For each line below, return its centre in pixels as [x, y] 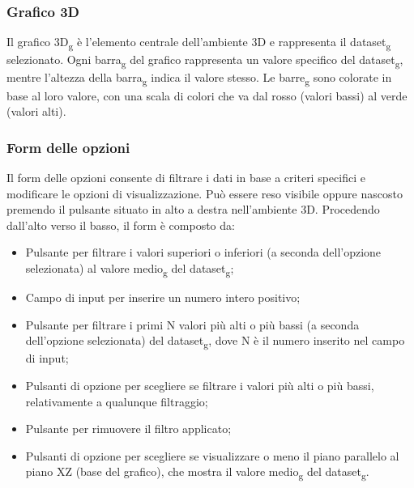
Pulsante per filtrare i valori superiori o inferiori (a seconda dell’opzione [203, 252]
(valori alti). [36, 111]
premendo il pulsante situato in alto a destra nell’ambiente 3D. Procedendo [193, 209]
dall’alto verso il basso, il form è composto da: [121, 225]
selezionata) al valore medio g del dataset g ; [130, 269]
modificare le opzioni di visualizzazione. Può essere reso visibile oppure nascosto [205, 193]
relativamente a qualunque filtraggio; [117, 401]
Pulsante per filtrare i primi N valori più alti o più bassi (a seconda [192, 324]
